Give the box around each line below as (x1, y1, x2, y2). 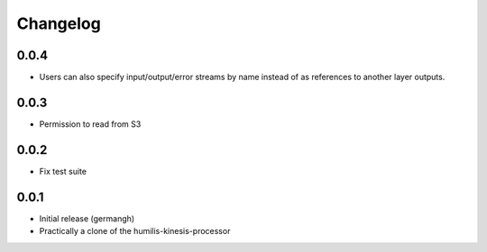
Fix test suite (39, 166, 87, 176)
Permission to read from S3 (39, 118, 142, 130)
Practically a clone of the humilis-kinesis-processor (39, 226, 231, 237)
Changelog (16, 13, 101, 33)
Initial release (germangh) (39, 212, 135, 224)
